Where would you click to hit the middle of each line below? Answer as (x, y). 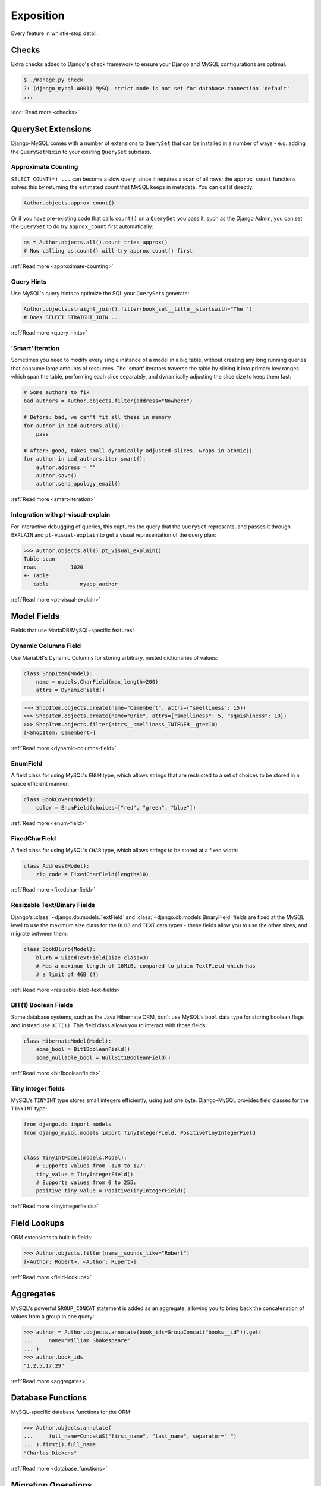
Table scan (39, 559)
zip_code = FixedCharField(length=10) (92, 874)
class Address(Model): (56, 866)
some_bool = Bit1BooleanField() (83, 1049)
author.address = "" (66, 467)
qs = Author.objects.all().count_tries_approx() (96, 243)
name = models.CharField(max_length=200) (97, 681)
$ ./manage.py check (53, 80)
